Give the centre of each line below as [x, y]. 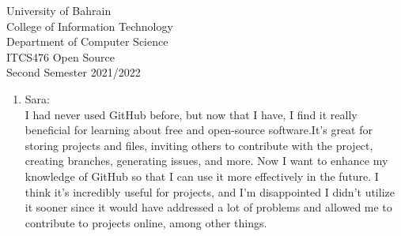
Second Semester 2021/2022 [74, 72]
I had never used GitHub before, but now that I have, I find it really [191, 114]
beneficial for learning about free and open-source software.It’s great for [199, 130]
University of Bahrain [59, 10]
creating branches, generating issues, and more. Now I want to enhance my [206, 161]
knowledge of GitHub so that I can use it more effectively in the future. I [202, 176]
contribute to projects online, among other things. [146, 222]
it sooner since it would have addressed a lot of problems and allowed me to [208, 207]
